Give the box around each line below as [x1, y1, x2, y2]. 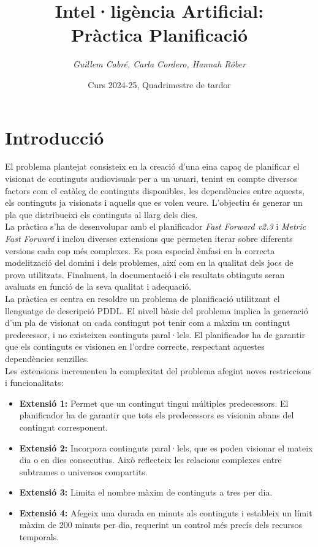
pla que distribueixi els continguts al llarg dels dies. [5, 208, 198, 221]
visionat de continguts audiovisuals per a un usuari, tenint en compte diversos [5, 172, 298, 185]
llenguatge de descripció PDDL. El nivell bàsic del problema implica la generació [5, 304, 308, 317]
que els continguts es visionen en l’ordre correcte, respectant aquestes [5, 340, 265, 353]
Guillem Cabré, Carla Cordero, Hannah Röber [72, 58, 246, 70]
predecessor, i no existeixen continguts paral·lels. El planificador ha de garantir [5, 328, 306, 341]
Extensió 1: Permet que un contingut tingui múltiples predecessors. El [19, 396, 289, 409]
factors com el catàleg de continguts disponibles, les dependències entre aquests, [5, 184, 305, 197]
